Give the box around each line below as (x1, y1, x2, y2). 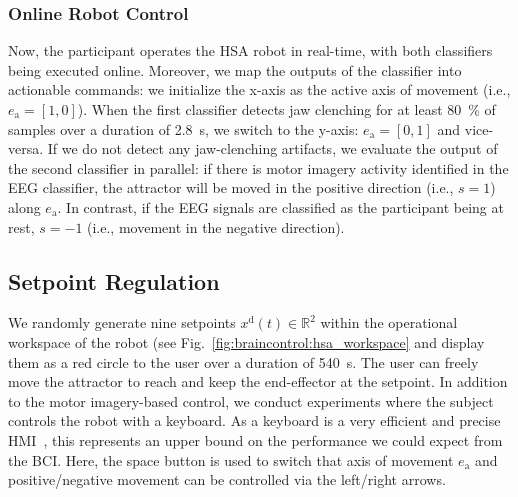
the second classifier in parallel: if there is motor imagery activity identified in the (8, 157, 509, 178)
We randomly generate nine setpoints (8, 312, 236, 333)
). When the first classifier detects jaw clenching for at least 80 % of (77, 99, 496, 119)
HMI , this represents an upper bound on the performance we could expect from (8, 429, 503, 450)
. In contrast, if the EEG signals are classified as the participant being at (57, 196, 504, 217)
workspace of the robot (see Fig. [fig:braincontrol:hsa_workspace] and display (8, 331, 485, 352)
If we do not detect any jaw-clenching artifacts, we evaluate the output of (47, 138, 498, 159)
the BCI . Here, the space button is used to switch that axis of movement (8, 449, 454, 470)
